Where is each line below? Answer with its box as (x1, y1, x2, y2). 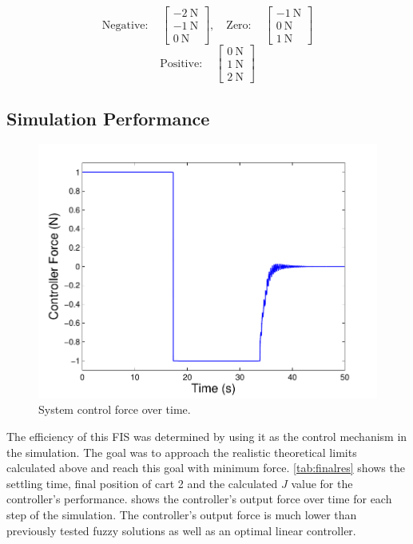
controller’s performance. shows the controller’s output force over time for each (6, 490, 392, 507)
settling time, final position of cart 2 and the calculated (6, 475, 278, 491)
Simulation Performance (6, 105, 210, 130)
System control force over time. (38, 401, 191, 418)
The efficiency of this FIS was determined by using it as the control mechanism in (6, 427, 407, 444)
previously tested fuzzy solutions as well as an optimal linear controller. (6, 522, 356, 538)
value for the (291, 475, 353, 491)
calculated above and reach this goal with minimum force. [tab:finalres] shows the (6, 459, 405, 476)
